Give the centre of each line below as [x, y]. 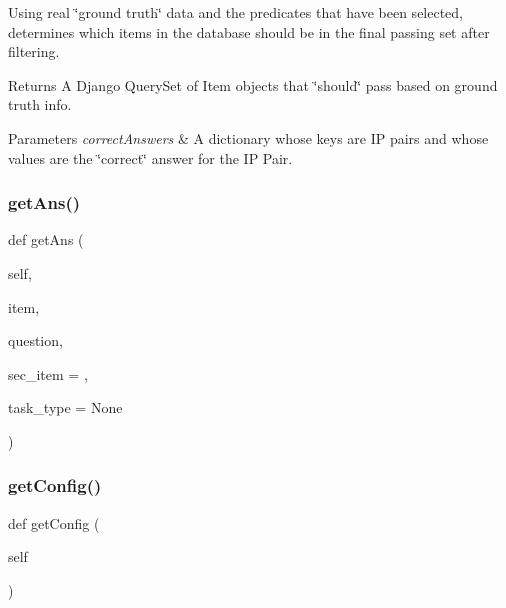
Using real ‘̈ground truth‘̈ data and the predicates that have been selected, [236, 12]
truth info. [40, 104]
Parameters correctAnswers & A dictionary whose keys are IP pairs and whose [248, 137]
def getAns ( [46, 239]
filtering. [34, 51]
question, [35, 340]
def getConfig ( [54, 522]
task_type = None [65, 407]
